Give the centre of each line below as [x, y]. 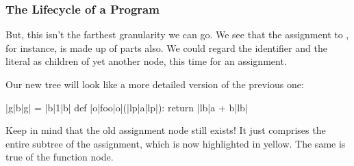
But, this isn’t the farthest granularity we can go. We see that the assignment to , [177, 34]
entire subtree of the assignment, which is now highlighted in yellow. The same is [176, 143]
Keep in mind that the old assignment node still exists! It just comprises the [166, 130]
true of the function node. [60, 157]
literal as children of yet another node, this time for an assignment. [146, 61]
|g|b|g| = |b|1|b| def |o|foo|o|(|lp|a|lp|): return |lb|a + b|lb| [127, 107]
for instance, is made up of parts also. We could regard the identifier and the [166, 47]
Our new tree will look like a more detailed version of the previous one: [155, 84]
